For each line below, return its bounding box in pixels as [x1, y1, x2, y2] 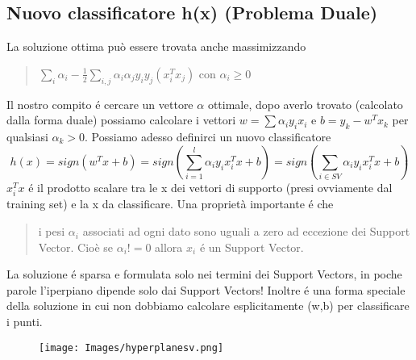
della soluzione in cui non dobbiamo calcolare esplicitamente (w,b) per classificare [6, 297, 410, 314]
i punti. [6, 313, 43, 330]
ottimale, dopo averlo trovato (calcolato [207, 95, 403, 112]
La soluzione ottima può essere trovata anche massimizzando [6, 38, 306, 55]
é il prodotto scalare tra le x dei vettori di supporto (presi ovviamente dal [28, 179, 393, 196]
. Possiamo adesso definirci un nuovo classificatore [85, 128, 331, 144]
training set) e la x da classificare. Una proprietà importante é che [6, 195, 334, 212]
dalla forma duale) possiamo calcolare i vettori [6, 111, 236, 128]
